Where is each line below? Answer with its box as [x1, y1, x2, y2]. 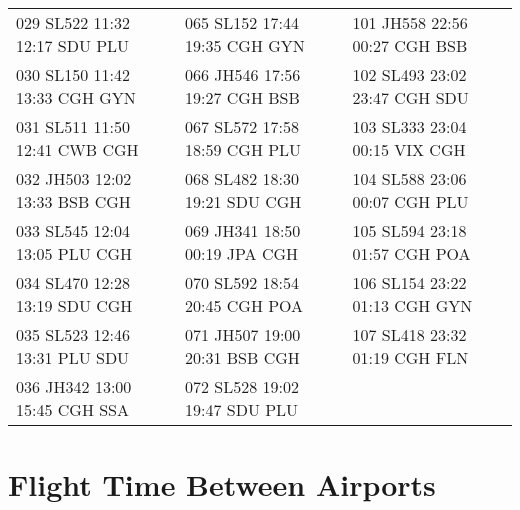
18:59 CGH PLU [185, 138, 302, 161]
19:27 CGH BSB [185, 86, 300, 109]
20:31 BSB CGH [185, 346, 300, 369]
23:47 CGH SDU [352, 86, 469, 109]
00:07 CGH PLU [352, 190, 469, 213]
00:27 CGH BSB [352, 34, 468, 57]
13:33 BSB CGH [16, 190, 131, 213]
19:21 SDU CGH [185, 190, 302, 213]
